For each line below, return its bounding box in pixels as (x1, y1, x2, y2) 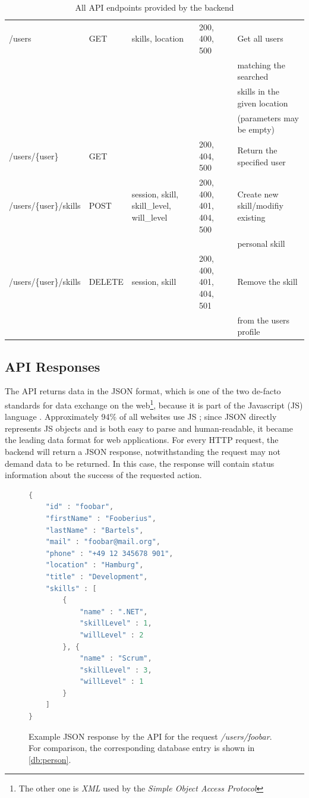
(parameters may (237, 111, 299, 124)
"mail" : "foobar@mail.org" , (45, 538, 160, 546)
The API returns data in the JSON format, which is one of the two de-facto (5, 385, 281, 397)
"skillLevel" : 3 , (79, 665, 152, 674)
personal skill (237, 237, 285, 250)
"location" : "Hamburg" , (45, 561, 144, 570)
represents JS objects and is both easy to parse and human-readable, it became (5, 422, 293, 434)
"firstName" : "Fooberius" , (45, 514, 156, 523)
